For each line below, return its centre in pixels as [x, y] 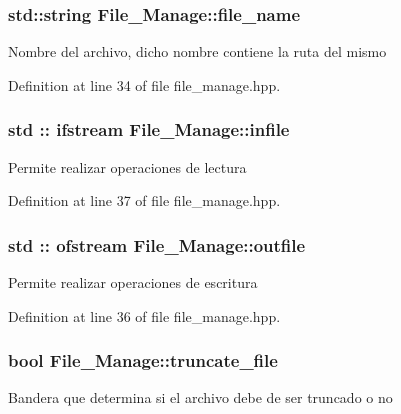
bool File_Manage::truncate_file [143, 360]
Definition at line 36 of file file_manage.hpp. [144, 315]
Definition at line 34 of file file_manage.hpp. [144, 84]
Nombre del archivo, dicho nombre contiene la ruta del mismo [197, 51]
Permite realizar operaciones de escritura [133, 282]
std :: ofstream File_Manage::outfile [157, 244]
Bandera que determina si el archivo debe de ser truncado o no [200, 397]
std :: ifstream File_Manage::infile [149, 129]
